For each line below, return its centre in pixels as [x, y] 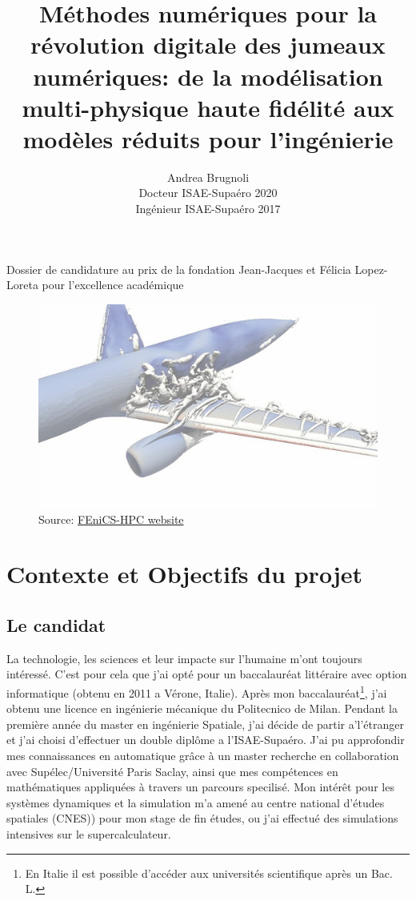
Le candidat [56, 625]
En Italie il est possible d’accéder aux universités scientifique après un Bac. [209, 873]
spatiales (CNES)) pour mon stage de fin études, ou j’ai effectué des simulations [202, 818]
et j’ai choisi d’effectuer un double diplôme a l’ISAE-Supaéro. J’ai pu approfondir [206, 740]
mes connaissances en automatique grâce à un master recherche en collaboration [203, 756]
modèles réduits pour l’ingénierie [208, 138]
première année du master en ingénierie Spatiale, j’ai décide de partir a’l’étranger [206, 724]
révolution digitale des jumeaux [208, 44]
